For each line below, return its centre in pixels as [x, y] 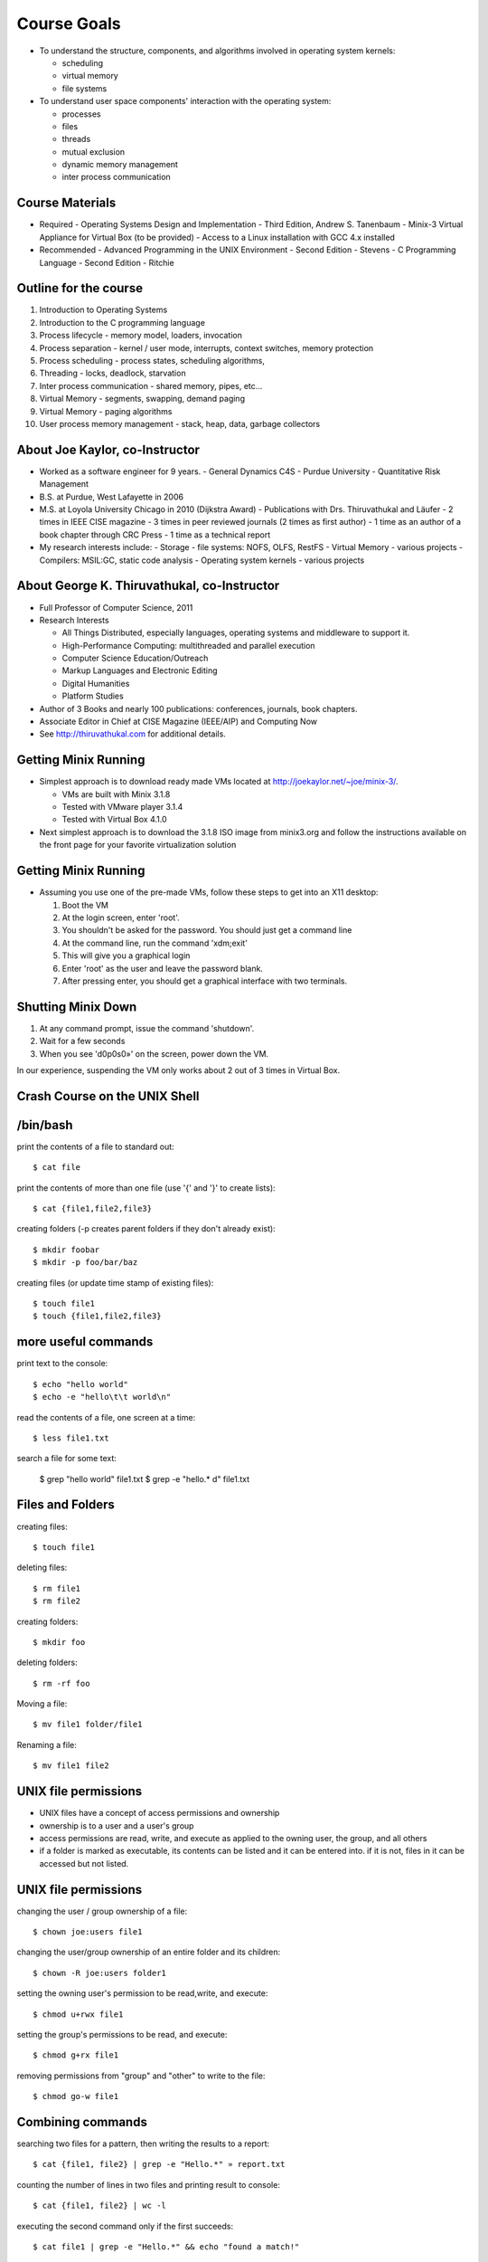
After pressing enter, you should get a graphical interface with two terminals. [205, 981]
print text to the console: [62, 1364]
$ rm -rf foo [61, 1683]
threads [76, 139]
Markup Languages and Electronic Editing [140, 670]
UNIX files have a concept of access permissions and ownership [160, 1813]
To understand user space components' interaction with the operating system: [185, 101]
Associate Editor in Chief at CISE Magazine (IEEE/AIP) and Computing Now [178, 722]
